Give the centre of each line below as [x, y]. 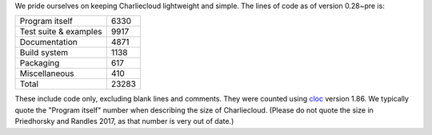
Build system [44, 53]
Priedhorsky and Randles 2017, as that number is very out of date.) [124, 121]
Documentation [48, 42]
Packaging [40, 63]
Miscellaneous [47, 73]
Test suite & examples [61, 32]
